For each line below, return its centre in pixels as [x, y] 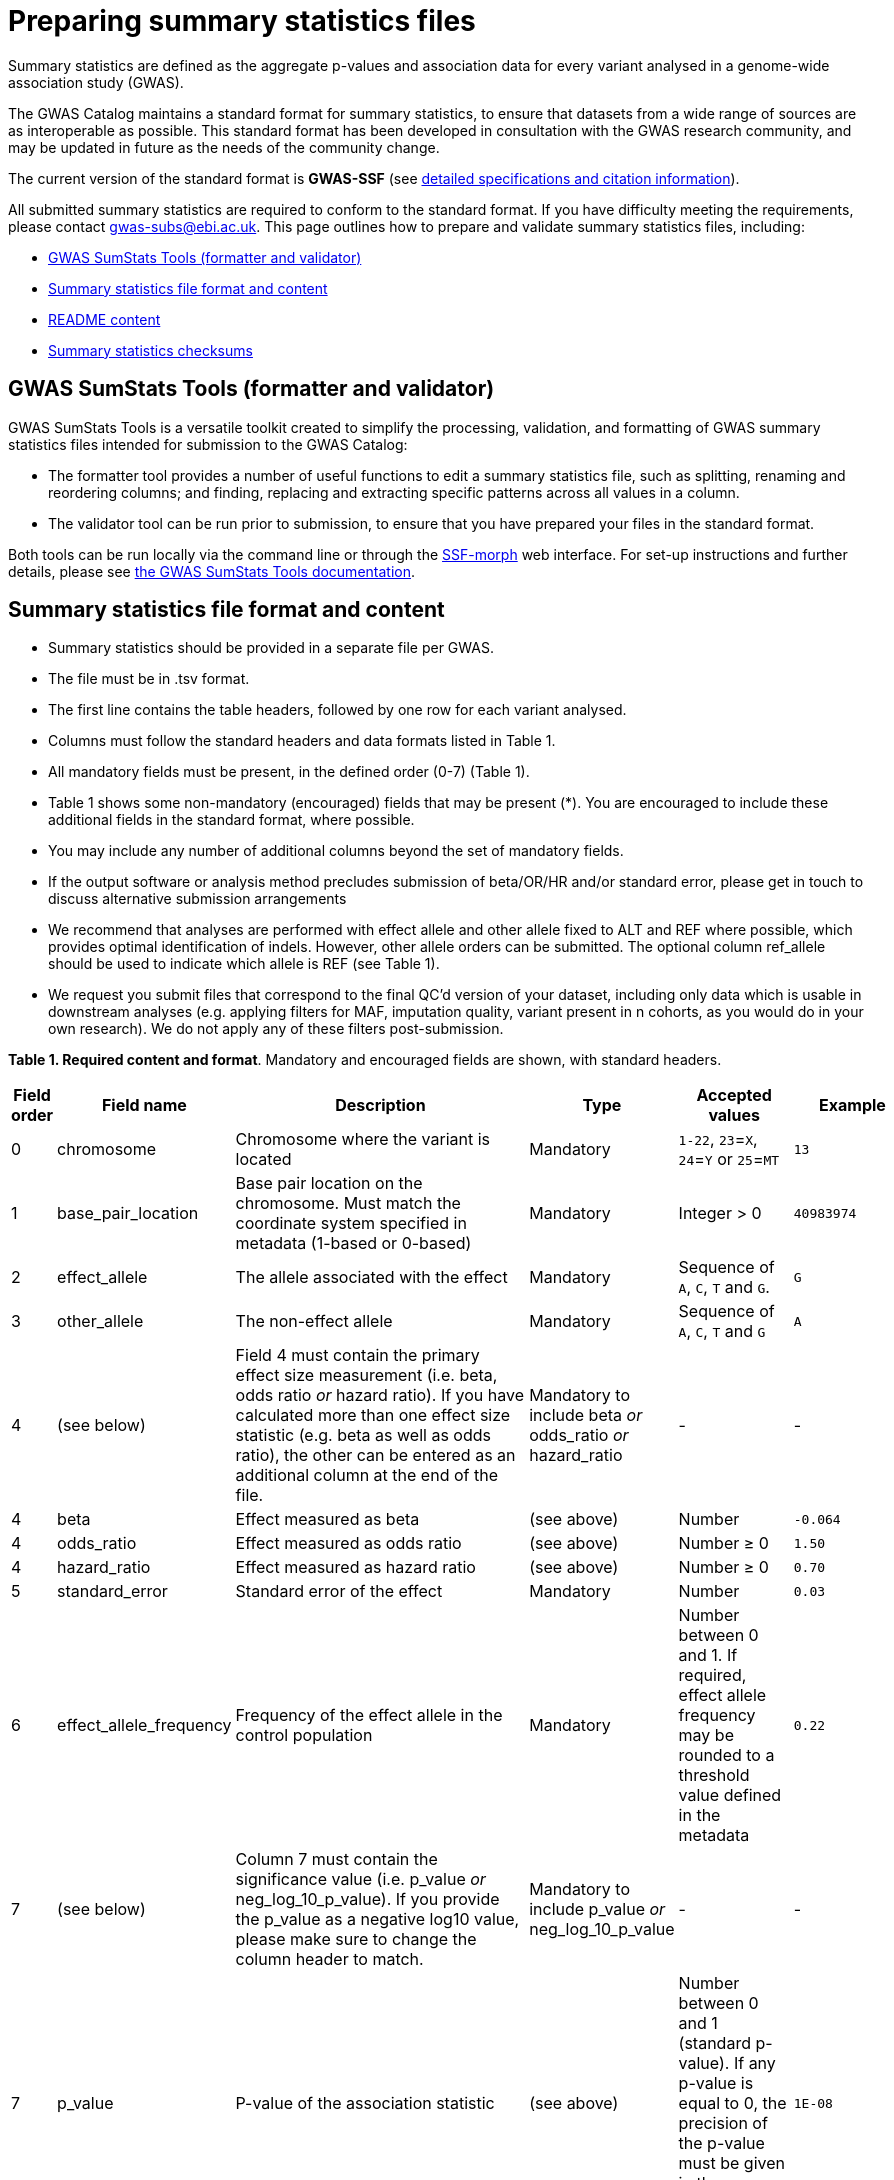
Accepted [734, 1095]
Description [380, 1105]
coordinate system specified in [351, 1223]
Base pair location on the [329, 1183]
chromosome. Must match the [348, 1203]
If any [754, 2063]
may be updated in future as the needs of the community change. [224, 147]
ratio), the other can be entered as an [375, 1455]
